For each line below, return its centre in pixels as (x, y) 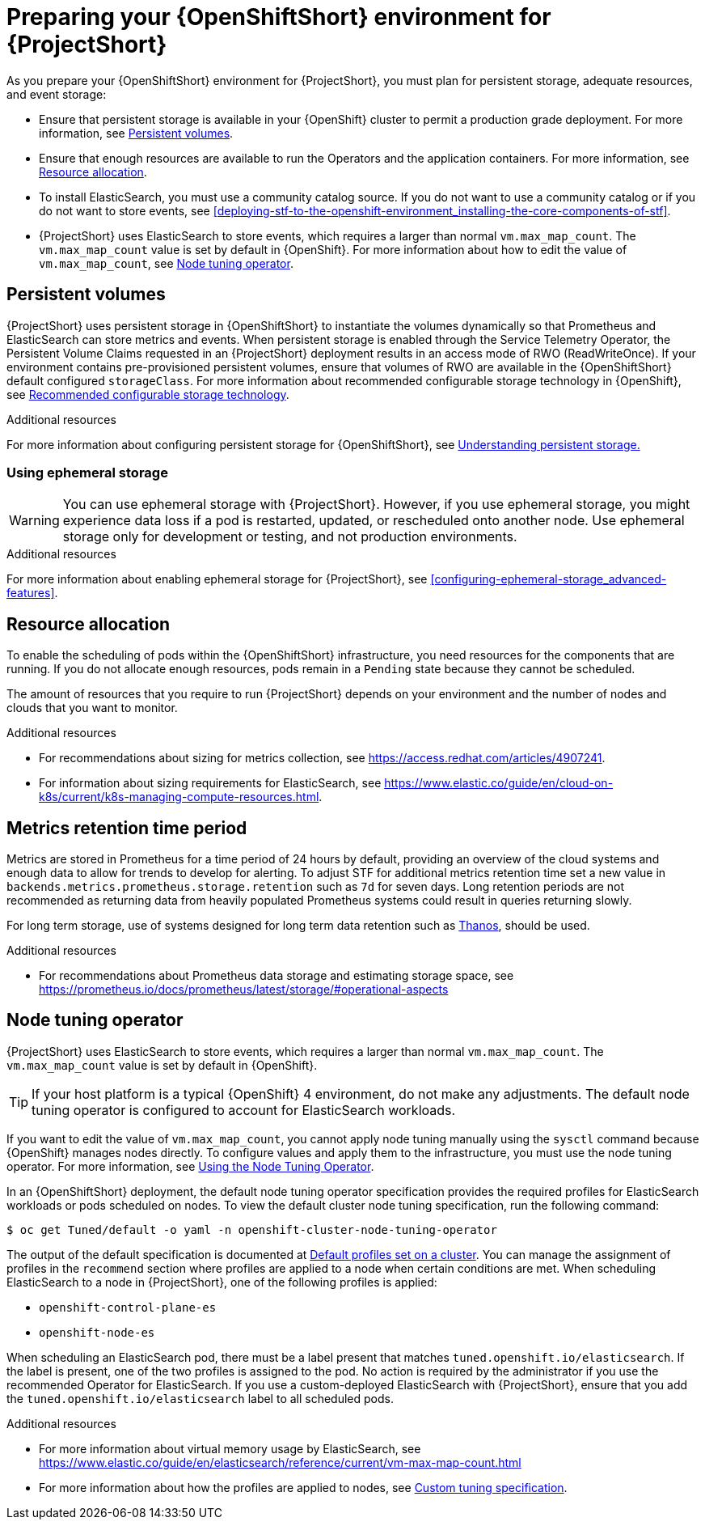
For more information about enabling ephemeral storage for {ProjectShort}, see (217, 579)
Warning (34, 521)
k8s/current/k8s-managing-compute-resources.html (179, 797)
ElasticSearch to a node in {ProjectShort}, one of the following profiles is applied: (222, 1282)
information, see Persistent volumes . (136, 133)
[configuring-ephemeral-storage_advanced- (549, 579)
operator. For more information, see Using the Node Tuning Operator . (190, 1166)
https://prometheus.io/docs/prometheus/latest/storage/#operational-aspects (244, 990)
